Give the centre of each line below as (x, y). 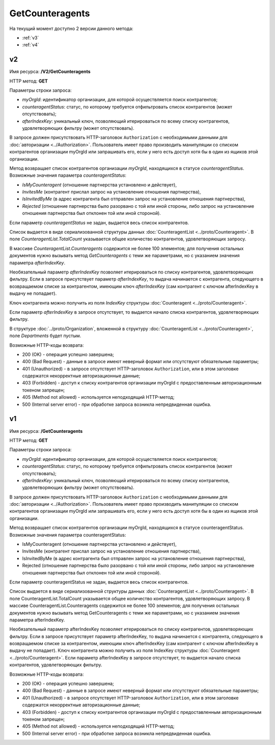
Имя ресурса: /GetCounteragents (46, 431)
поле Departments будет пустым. (45, 336)
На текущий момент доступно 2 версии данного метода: (71, 29)
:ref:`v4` (31, 45)
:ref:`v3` (31, 38)
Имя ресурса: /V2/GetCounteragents (50, 72)
